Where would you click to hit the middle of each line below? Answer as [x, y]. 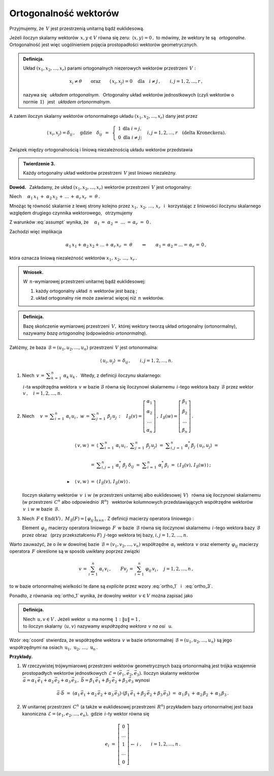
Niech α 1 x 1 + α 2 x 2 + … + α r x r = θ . [55, 197]
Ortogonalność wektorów [64, 13]
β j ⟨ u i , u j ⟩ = [204, 446]
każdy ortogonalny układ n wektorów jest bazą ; [87, 291]
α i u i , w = [78, 416]
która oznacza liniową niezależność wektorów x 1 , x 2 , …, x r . [73, 259]
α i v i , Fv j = [116, 569]
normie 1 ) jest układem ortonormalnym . [67, 102]
